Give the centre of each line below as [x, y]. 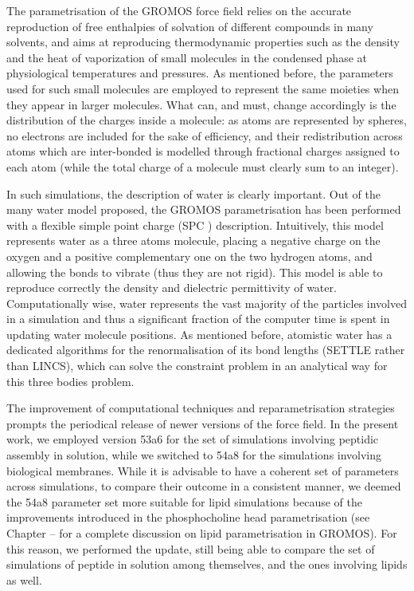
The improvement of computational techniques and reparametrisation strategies [201, 408]
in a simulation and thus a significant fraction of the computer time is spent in [198, 319]
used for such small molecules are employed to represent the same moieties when [203, 88]
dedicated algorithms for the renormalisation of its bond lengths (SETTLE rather [206, 350]
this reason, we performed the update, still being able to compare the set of [191, 548]
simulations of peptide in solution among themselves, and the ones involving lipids [207, 564]
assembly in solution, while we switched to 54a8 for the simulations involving [194, 455]
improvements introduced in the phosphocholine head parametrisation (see [188, 517]
